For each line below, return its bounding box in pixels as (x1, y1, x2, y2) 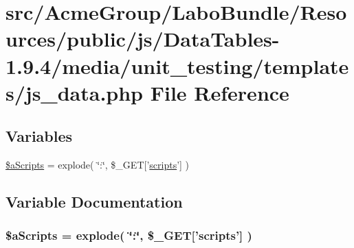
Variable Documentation (5, 191, 183, 212)
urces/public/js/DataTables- (5, 25, 280, 53)
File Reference (150, 78, 289, 106)
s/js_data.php (5, 78, 144, 106)
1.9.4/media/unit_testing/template (5, 51, 349, 79)
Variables (5, 125, 73, 147)
